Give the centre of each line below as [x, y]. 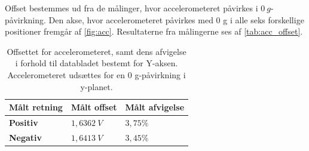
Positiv [24, 122]
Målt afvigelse [155, 107]
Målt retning [36, 107]
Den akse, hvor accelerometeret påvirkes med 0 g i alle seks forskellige [176, 19]
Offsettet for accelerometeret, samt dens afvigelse [97, 51]
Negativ [26, 137]
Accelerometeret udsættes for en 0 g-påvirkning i [97, 74]
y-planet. [97, 86]
